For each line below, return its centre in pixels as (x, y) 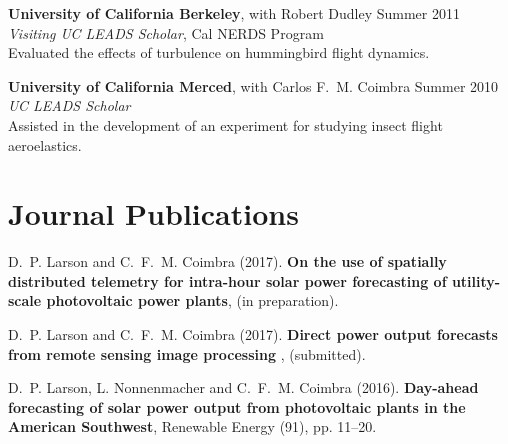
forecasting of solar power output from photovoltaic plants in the (237, 406)
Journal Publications (153, 213)
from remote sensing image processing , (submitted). (187, 353)
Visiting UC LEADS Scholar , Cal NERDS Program (166, 32)
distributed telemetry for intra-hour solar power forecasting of (227, 280)
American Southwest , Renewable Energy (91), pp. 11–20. (192, 426)
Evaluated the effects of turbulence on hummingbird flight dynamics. (219, 52)
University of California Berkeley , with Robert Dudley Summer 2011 (234, 13)
